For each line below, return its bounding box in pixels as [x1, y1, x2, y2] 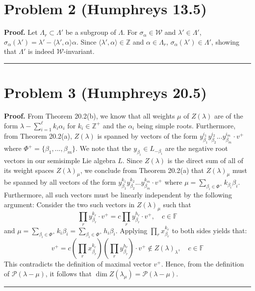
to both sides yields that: [172, 225, 247, 235]
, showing [211, 36, 240, 47]
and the [102, 120, 126, 130]
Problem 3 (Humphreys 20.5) [4, 82, 207, 102]
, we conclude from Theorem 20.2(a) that [80, 165, 204, 175]
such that [163, 199, 191, 209]
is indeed [28, 46, 54, 56]
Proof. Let [4, 27, 38, 37]
